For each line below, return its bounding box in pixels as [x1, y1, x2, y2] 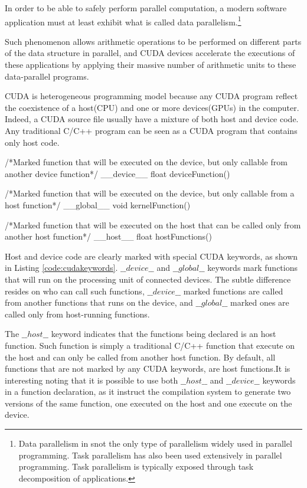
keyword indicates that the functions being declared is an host [51, 327, 276, 340]
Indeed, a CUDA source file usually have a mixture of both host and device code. [5, 113, 299, 125]
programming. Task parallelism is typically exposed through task [18, 460, 254, 473]
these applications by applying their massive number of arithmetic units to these [5, 58, 296, 71]
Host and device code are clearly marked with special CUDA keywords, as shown [5, 250, 298, 262]
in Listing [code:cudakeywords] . [5, 261, 118, 274]
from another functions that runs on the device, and [5, 296, 193, 309]
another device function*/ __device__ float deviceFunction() [5, 167, 230, 179]
